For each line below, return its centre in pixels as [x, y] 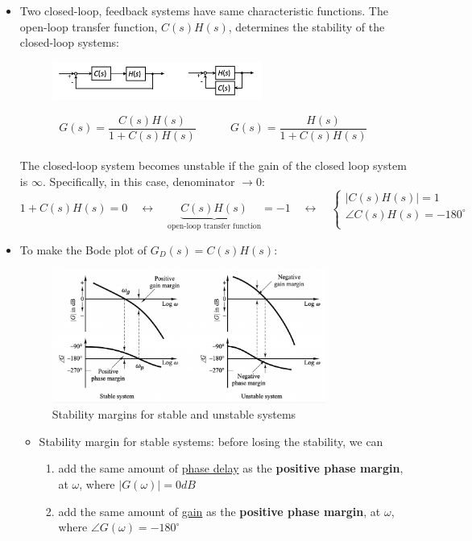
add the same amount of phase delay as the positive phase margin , [231, 468]
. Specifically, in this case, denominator [139, 181]
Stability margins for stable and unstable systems [174, 414]
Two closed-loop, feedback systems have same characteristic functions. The [204, 10]
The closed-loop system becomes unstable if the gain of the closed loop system [213, 165]
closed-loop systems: [69, 42]
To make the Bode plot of [83, 249]
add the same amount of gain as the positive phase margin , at [219, 511]
